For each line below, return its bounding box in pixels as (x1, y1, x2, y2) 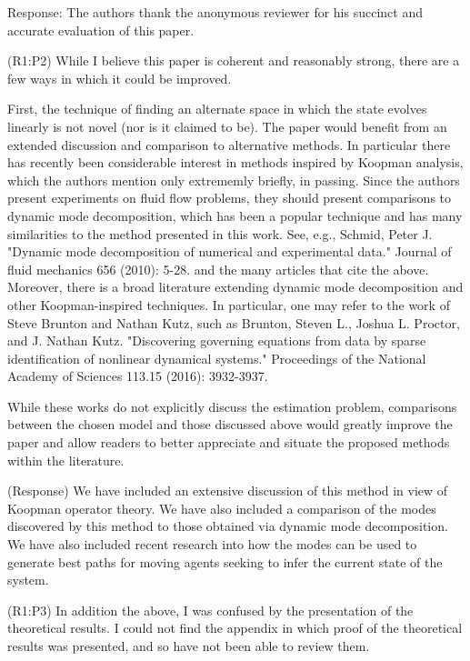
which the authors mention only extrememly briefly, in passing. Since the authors (7, 170, 460, 189)
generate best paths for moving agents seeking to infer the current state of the (7, 552, 443, 571)
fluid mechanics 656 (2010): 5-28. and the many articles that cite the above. (7, 259, 429, 278)
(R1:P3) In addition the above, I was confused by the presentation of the (7, 600, 414, 619)
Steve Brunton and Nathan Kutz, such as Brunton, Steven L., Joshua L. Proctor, (7, 313, 460, 332)
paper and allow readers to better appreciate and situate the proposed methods (7, 433, 450, 452)
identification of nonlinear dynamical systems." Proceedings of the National (7, 348, 426, 367)
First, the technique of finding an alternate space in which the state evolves (7, 99, 427, 118)
